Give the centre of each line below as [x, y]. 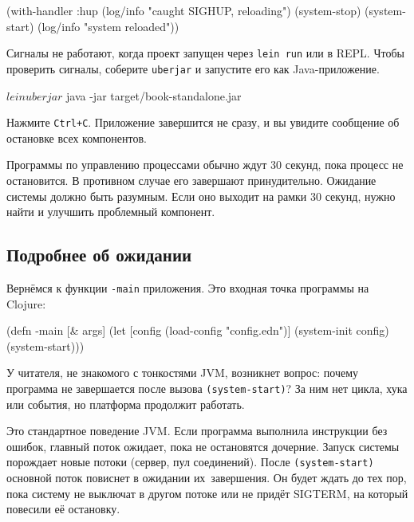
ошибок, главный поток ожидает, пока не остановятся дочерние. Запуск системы [203, 446]
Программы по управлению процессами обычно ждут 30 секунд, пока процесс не [205, 165]
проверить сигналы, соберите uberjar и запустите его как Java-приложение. [193, 68]
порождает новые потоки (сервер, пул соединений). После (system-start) [190, 462]
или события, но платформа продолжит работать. [126, 404]
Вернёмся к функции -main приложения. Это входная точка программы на [188, 287]
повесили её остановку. [63, 509]
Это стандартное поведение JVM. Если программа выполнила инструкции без [197, 431]
